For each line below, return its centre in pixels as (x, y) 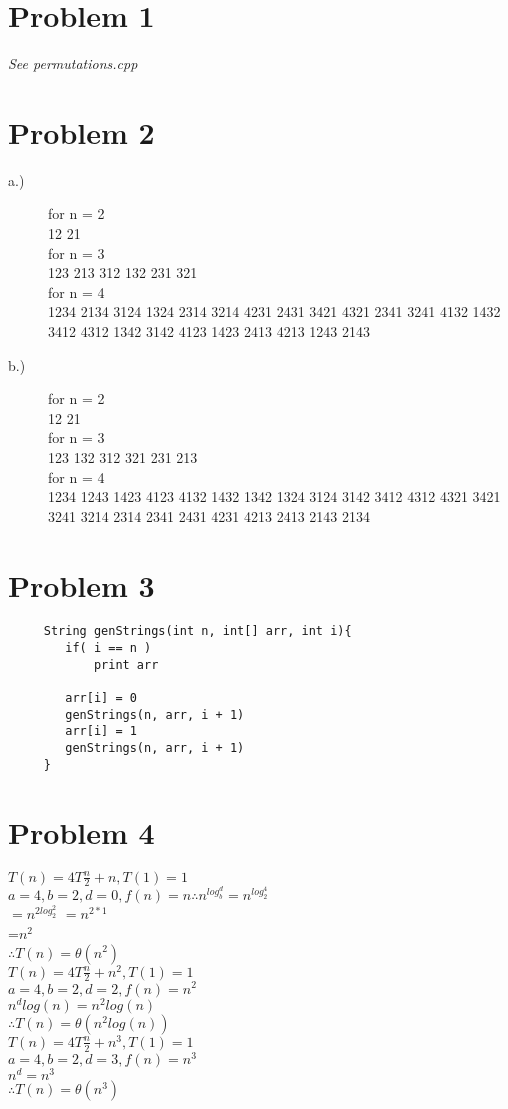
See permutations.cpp (73, 63)
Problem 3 (81, 584)
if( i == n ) (108, 648)
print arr (126, 664)
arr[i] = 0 (101, 698)
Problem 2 (81, 131)
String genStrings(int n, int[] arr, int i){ (197, 631)
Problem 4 (81, 831)
